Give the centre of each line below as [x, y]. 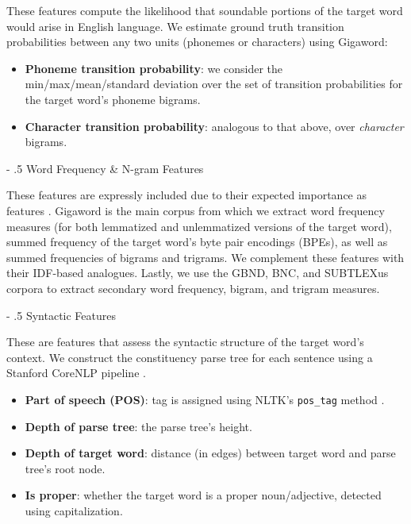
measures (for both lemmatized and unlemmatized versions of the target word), [199, 226]
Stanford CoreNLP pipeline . [76, 373]
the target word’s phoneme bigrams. [113, 99]
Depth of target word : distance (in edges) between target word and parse [210, 453]
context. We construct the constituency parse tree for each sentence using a [190, 357]
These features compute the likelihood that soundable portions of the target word [205, 10]
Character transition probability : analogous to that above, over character [214, 126]
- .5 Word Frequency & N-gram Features [105, 168]
